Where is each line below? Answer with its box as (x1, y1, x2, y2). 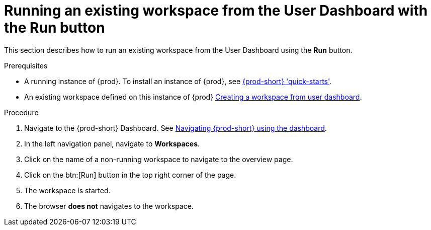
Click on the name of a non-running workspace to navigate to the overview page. (24, 155, 293, 164)
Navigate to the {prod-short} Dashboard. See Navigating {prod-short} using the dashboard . (24, 123, 327, 132)
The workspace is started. (24, 186, 111, 195)
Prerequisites (4, 61, 48, 70)
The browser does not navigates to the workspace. (24, 201, 194, 210)
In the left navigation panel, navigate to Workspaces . (24, 139, 200, 148)
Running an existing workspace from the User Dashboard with (4, 2, 428, 19)
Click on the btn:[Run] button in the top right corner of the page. (24, 170, 236, 179)
